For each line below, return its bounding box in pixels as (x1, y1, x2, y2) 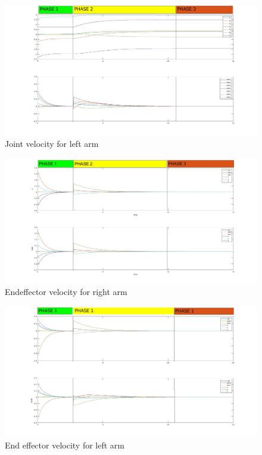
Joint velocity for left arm (5, 137, 99, 150)
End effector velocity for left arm (5, 439, 124, 451)
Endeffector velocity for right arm (5, 285, 127, 298)
